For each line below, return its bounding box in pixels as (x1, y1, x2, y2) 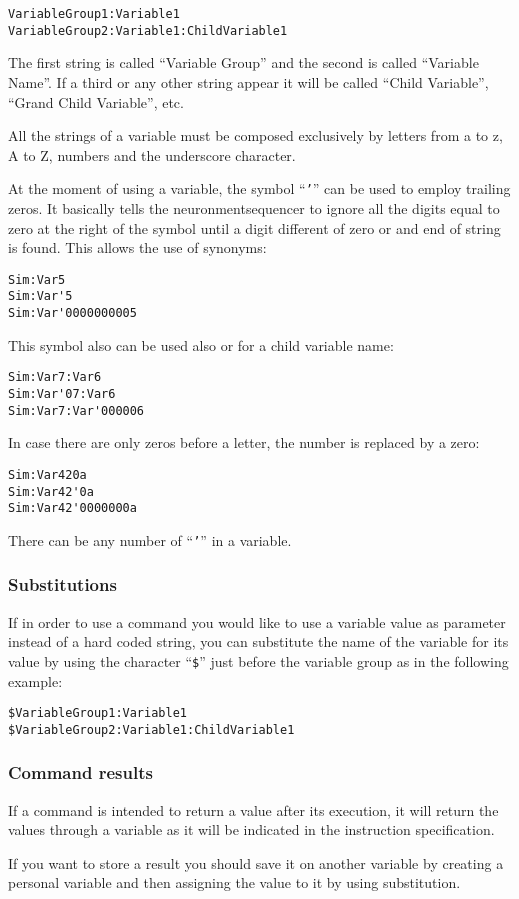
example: (8, 670, 63, 691)
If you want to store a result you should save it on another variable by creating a (8, 852, 504, 873)
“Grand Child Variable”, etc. (8, 91, 184, 112)
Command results (8, 760, 153, 785)
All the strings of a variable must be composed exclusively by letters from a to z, (8, 125, 503, 146)
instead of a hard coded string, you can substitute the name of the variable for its (8, 631, 509, 652)
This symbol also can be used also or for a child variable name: (8, 334, 394, 355)
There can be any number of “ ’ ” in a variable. (8, 529, 292, 550)
